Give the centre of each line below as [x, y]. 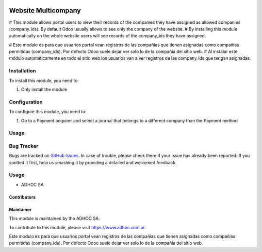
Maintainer [20, 209]
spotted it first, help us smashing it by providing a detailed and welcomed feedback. [93, 162]
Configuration [26, 102]
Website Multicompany [45, 10]
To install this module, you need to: [44, 81]
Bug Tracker [24, 146]
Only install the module [44, 89]
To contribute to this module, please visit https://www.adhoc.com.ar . [77, 227]
